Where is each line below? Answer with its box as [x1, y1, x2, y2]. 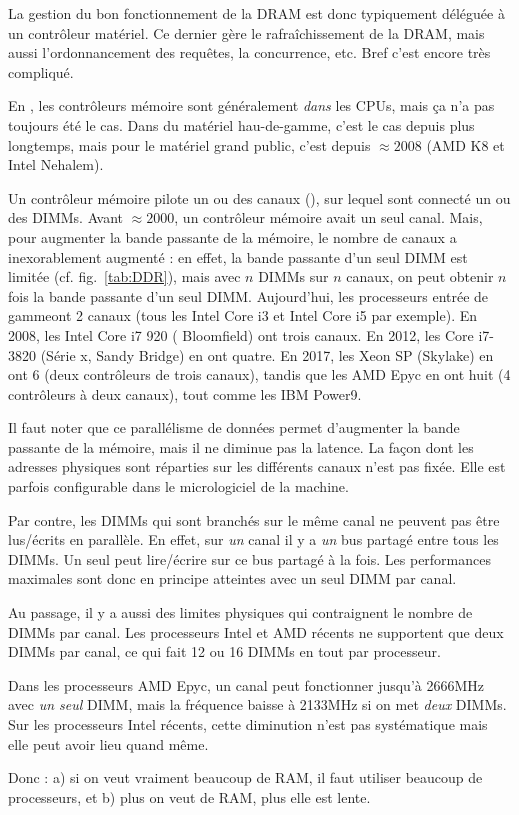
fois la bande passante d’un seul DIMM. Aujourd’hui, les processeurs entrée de [8, 285, 489, 306]
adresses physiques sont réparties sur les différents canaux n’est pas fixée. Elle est [8, 456, 506, 477]
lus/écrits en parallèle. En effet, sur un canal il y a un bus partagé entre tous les [8, 529, 499, 550]
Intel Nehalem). [8, 154, 104, 175]
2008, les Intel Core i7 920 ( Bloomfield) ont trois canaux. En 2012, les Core [8, 324, 474, 345]
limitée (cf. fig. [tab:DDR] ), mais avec [8, 266, 241, 287]
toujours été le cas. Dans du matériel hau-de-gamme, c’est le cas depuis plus [8, 114, 475, 135]
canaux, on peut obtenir [346, 266, 494, 287]
